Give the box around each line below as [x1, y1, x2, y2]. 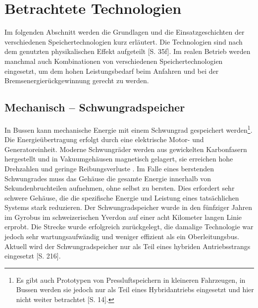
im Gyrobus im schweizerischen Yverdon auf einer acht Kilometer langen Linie [4, 211, 242, 222]
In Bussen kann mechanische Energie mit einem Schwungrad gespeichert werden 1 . [4, 123, 253, 135]
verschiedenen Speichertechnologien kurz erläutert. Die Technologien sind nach [4, 36, 243, 47]
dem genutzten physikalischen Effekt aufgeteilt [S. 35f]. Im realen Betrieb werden [4, 46, 251, 56]
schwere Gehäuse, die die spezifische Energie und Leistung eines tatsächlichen [4, 192, 239, 203]
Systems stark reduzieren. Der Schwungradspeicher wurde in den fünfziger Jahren [4, 202, 253, 212]
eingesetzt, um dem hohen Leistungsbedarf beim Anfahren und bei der [4, 65, 219, 76]
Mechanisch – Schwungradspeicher [4, 100, 185, 115]
